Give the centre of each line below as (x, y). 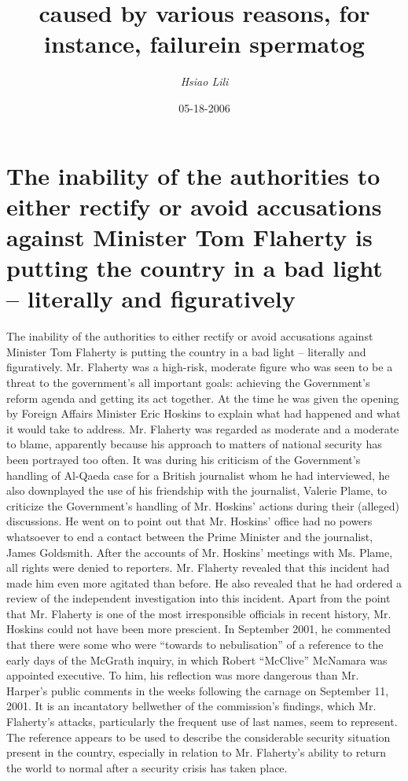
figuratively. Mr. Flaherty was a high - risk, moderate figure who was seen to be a (200, 367)
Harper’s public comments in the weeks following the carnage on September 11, (198, 690)
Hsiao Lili (204, 81)
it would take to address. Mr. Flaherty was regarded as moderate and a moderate (203, 428)
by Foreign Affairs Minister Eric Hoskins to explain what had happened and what (204, 413)
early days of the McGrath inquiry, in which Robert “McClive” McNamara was (197, 659)
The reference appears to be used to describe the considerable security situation (198, 737)
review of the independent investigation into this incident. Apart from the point (198, 598)
